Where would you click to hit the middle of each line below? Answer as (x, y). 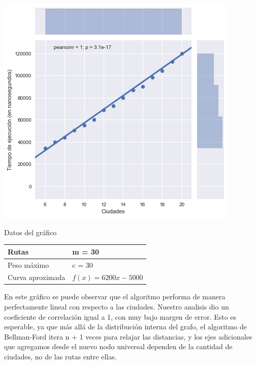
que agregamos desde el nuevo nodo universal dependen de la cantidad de (118, 346)
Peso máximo (28, 264)
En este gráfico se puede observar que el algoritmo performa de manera (115, 297)
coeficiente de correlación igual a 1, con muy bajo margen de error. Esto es (120, 316)
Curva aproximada (37, 277)
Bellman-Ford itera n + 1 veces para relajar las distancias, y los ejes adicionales (128, 336)
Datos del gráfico (30, 232)
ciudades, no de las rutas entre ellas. (60, 357)
